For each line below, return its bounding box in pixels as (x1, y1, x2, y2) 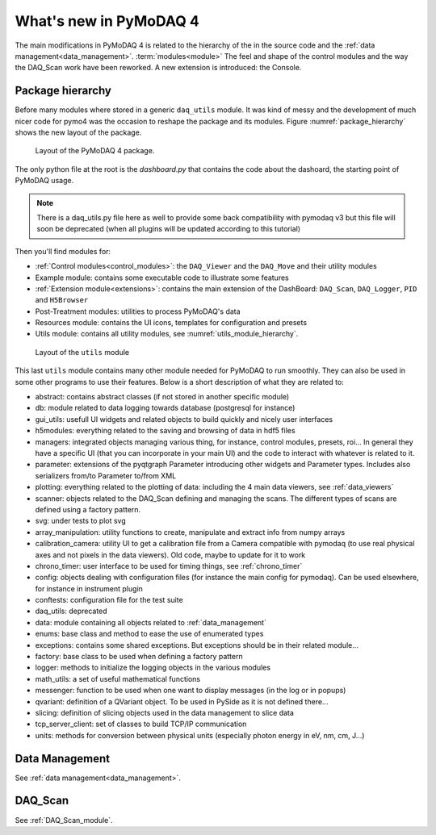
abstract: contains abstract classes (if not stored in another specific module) (35, 392, 290, 402)
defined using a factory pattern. (35, 504, 141, 514)
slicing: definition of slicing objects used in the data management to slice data (35, 708, 295, 717)
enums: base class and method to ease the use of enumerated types (35, 629, 264, 639)
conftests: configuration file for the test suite (35, 595, 183, 605)
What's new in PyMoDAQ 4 (15, 12, 199, 30)
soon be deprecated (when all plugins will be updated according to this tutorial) (36, 224, 301, 234)
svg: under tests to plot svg (35, 516, 127, 526)
